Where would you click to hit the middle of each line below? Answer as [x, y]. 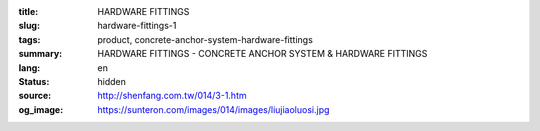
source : [35, 96]
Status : [34, 81]
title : [28, 11]
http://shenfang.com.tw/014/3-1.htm [172, 96]
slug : [29, 26]
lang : [29, 67]
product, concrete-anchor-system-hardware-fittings [205, 39]
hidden [112, 81]
